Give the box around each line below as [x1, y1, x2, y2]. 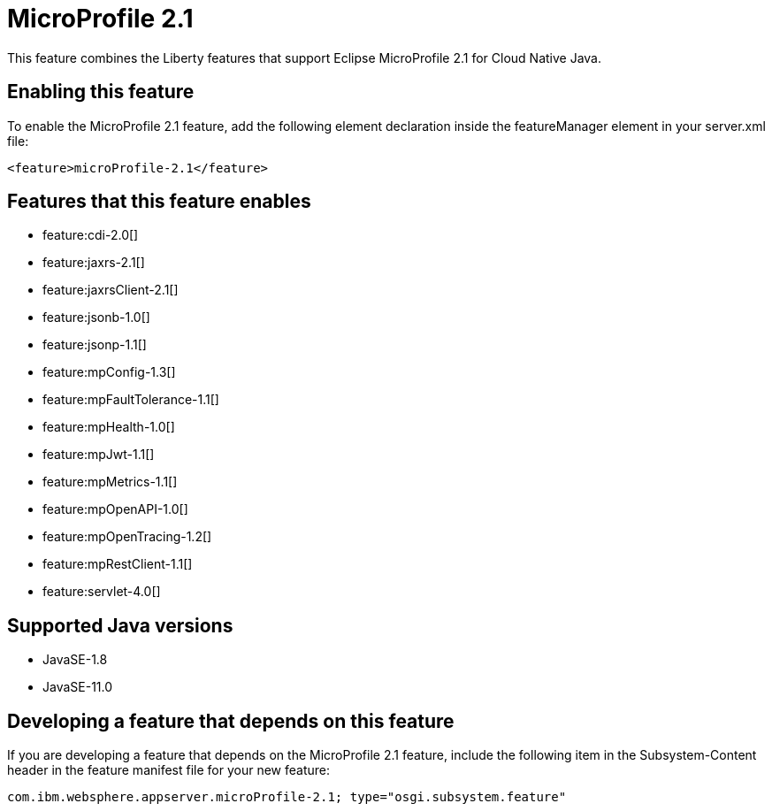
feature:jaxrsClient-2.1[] [42, 282, 179, 298]
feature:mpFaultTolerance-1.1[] [42, 392, 219, 408]
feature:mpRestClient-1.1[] [42, 556, 193, 572]
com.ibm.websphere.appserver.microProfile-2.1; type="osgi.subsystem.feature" [7, 790, 567, 805]
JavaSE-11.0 [42, 679, 113, 695]
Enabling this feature [7, 80, 195, 103]
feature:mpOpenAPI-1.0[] [42, 501, 188, 517]
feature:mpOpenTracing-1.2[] [42, 529, 212, 545]
